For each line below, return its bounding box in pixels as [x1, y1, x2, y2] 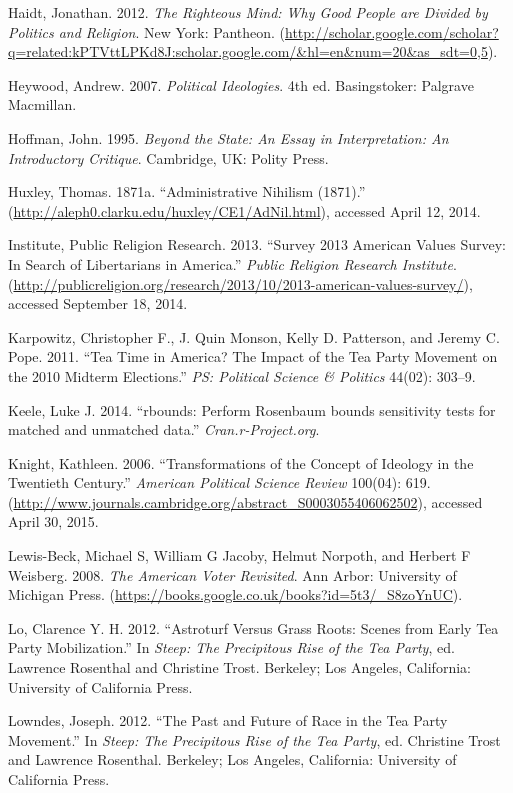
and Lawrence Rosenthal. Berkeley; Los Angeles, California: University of [8, 749, 457, 770]
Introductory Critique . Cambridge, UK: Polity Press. [8, 147, 329, 168]
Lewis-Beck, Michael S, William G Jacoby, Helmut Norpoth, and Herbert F [8, 545, 471, 566]
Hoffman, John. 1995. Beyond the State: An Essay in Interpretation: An [8, 127, 449, 148]
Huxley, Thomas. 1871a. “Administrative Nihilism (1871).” [8, 181, 366, 202]
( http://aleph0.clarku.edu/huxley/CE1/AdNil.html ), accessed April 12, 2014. [8, 200, 481, 221]
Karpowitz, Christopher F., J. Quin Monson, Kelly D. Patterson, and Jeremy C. [8, 326, 500, 347]
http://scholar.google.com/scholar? [285, 21, 499, 42]
